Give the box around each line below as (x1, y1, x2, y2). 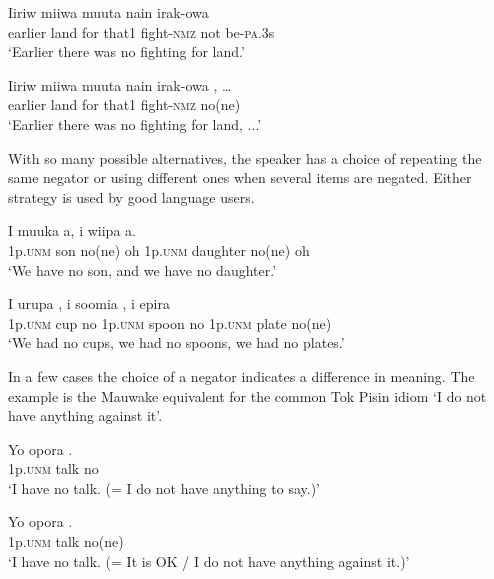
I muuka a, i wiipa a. (8, 220, 136, 241)
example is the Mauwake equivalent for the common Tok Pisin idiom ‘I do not (8, 385, 487, 406)
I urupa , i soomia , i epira (8, 293, 170, 314)
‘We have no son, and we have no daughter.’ (8, 259, 277, 280)
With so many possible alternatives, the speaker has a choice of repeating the (8, 147, 482, 168)
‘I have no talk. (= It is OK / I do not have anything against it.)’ (8, 550, 410, 571)
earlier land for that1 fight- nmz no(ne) (8, 94, 241, 115)
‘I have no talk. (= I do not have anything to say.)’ (8, 477, 320, 498)
